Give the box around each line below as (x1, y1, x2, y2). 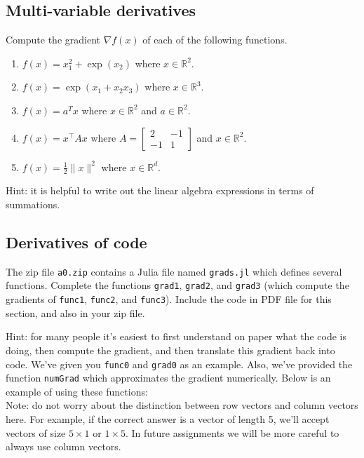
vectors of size (6, 425, 66, 440)
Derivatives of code (6, 231, 147, 252)
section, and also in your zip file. (6, 305, 145, 320)
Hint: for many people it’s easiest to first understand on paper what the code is (6, 329, 346, 344)
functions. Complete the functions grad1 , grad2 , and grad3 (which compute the (6, 278, 349, 292)
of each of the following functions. (142, 32, 288, 47)
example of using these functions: (6, 384, 148, 398)
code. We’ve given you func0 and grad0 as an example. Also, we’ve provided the (6, 356, 353, 371)
